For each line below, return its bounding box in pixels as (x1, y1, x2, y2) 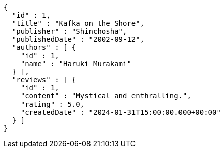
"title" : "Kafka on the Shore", (12, 19, 145, 27)
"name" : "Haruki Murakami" (20, 60, 131, 68)
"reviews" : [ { (12, 76, 76, 84)
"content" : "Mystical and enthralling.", (20, 92, 191, 100)
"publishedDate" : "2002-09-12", (12, 35, 145, 43)
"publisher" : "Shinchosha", (12, 27, 127, 35)
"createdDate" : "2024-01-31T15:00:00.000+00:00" (20, 108, 221, 116)
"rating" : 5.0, (20, 100, 85, 108)
